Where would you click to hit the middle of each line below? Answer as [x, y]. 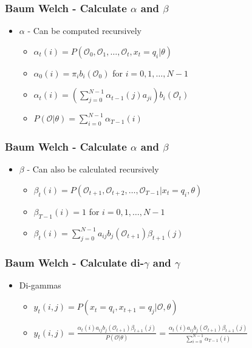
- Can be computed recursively [85, 31]
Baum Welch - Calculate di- [74, 262]
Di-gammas [40, 285]
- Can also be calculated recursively [93, 169]
